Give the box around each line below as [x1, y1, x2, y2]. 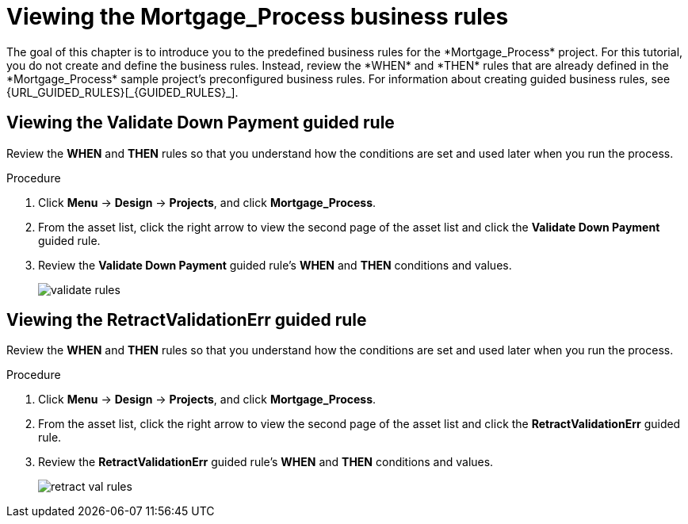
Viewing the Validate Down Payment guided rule [6, 113, 395, 133]
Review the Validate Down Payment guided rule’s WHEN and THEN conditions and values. [38, 258, 512, 272]
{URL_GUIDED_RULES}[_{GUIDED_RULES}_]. [6, 85, 239, 99]
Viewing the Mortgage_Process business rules [6, 3, 509, 30]
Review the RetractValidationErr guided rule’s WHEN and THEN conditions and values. [38, 455, 494, 469]
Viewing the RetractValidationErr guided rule [6, 310, 367, 331]
